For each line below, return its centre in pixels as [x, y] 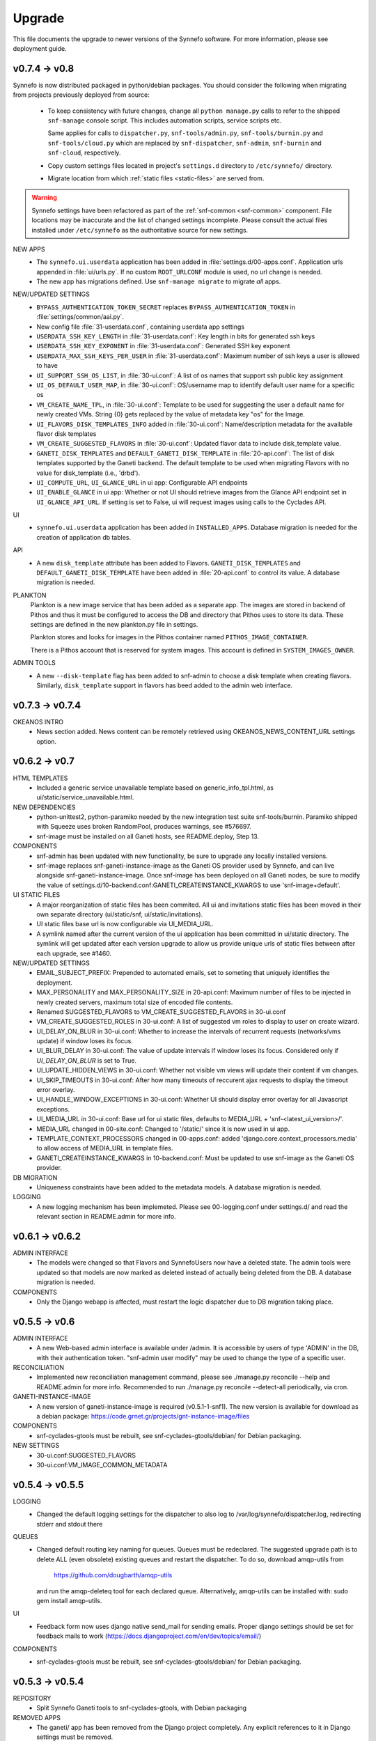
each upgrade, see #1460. [74, 953]
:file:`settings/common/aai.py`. [80, 317]
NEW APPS [29, 249]
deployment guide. [40, 48]
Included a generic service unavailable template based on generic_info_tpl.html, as [155, 788]
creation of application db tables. [84, 537]
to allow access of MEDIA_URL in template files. [105, 1148]
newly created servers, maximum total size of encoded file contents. [135, 1002]
